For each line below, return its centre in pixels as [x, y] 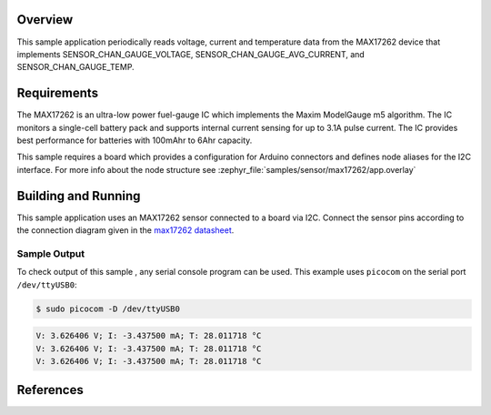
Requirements [58, 93]
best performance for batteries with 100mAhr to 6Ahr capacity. [135, 140]
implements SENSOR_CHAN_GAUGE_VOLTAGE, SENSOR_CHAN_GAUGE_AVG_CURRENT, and [191, 54]
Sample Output [51, 253]
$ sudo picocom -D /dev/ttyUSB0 [108, 309]
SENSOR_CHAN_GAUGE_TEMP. [76, 67]
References [50, 390]
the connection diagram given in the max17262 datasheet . [125, 230]
